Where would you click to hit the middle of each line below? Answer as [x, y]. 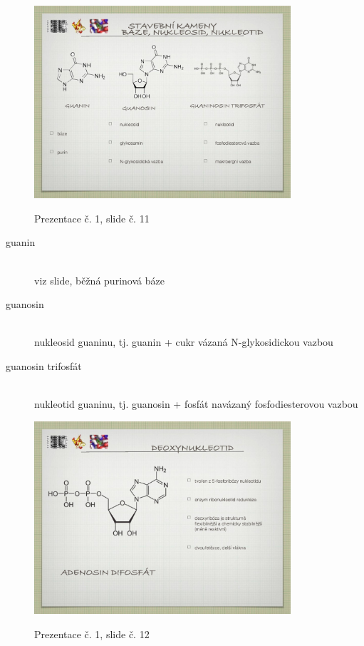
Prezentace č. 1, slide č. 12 [92, 634]
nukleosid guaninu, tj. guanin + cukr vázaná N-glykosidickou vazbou [184, 342]
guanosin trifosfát [44, 366]
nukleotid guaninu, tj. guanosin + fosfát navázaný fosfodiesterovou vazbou [196, 404]
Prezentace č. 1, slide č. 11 [92, 218]
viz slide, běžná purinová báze [99, 280]
